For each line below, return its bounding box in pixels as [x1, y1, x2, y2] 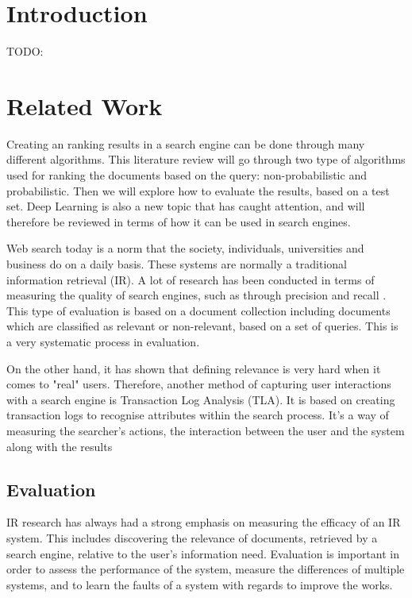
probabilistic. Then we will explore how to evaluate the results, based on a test [6, 182, 390, 199]
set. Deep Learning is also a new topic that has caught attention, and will [6, 198, 365, 214]
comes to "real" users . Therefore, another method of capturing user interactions [6, 376, 391, 392]
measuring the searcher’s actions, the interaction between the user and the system [6, 422, 405, 438]
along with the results [6, 438, 113, 454]
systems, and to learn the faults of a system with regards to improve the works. [6, 576, 393, 592]
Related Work [6, 89, 163, 122]
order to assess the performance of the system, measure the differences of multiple [6, 561, 405, 577]
